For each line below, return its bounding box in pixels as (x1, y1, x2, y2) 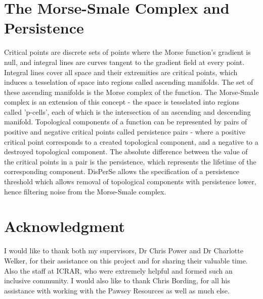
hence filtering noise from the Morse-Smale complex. (4, 186, 166, 196)
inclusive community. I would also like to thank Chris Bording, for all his (4, 275, 230, 286)
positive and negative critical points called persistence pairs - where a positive (4, 126, 245, 137)
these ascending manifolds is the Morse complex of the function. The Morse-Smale (4, 86, 259, 97)
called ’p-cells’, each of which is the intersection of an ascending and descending (4, 106, 251, 117)
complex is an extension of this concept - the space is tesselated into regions (4, 96, 239, 107)
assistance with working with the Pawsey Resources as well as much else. (4, 285, 230, 295)
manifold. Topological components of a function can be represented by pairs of (4, 116, 247, 127)
